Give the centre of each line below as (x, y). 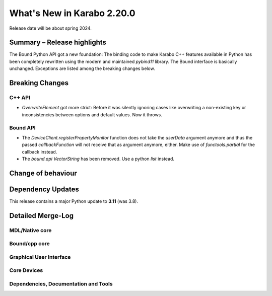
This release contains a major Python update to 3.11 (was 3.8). (74, 201)
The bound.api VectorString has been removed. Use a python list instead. (98, 159)
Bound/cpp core (29, 244)
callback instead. (40, 152)
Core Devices (26, 270)
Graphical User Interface (40, 257)
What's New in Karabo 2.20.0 (72, 13)
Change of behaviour (43, 173)
